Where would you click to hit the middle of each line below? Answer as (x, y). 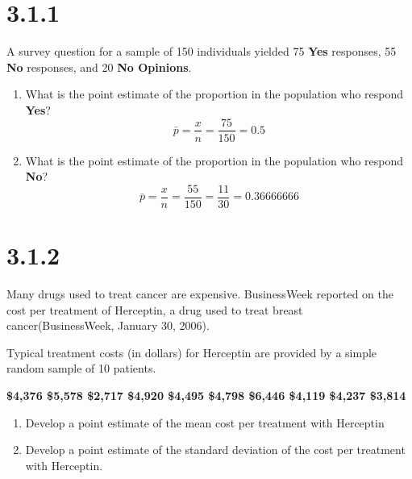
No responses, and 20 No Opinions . (99, 67)
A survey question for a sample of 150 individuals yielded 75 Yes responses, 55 (202, 51)
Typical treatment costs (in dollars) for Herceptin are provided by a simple (192, 352)
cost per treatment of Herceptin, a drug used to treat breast (155, 309)
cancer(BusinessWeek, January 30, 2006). (108, 325)
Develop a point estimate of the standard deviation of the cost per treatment (215, 450)
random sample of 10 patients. (81, 368)
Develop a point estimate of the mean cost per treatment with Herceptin (205, 422)
